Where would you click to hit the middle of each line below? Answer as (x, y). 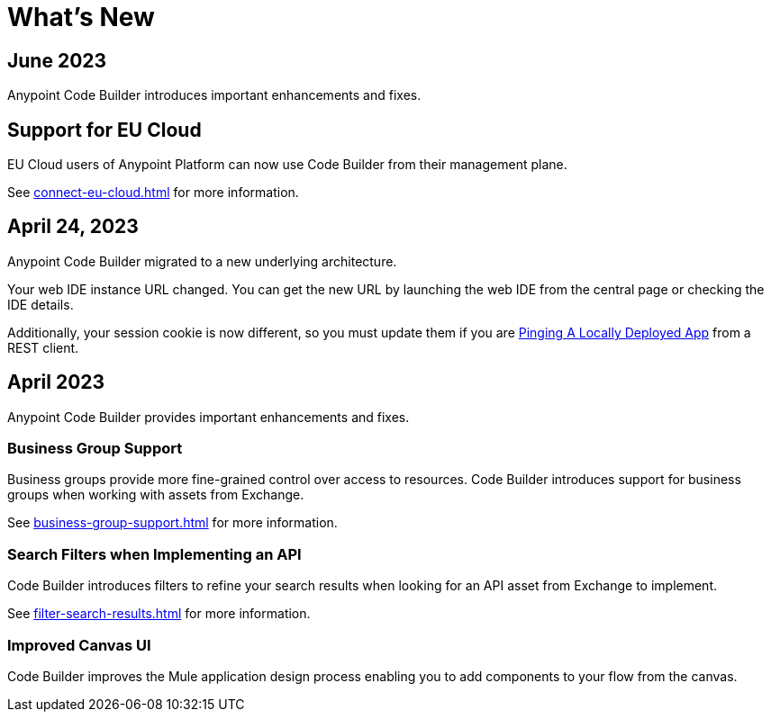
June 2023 (57, 60)
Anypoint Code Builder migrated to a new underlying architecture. (202, 261)
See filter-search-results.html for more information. (159, 614)
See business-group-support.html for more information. (172, 523)
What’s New (81, 17)
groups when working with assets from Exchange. (156, 495)
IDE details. (41, 304)
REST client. (43, 347)
